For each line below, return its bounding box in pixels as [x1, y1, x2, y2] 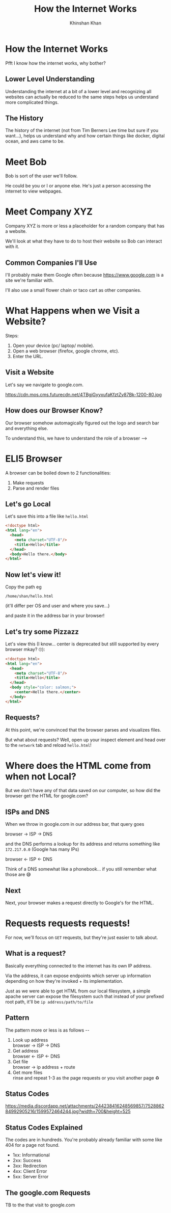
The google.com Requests [5, 1188, 91, 1197]
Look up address [12, 1037, 48, 1043]
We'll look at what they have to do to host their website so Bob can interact [5, 238, 162, 245]
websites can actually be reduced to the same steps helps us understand [5, 94, 159, 100]
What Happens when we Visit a [5, 305, 140, 316]
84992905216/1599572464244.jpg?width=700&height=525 [5, 1109, 131, 1115]
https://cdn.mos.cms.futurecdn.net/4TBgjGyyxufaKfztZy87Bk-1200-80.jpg [5, 391, 162, 397]
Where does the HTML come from [5, 760, 151, 771]
